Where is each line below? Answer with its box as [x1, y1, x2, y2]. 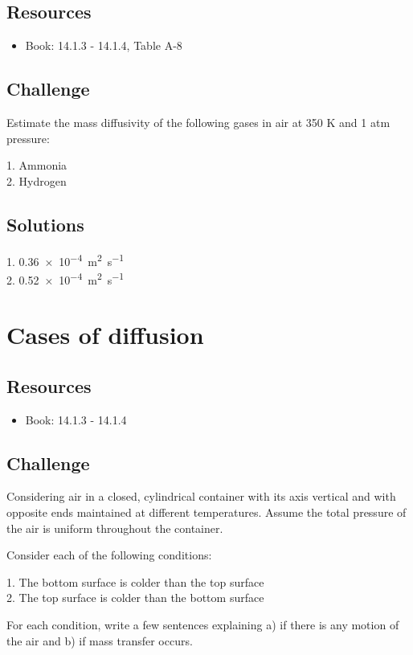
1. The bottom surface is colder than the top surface [6, 573, 264, 590]
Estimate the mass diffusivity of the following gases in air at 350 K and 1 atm [6, 114, 391, 130]
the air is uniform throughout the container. [6, 519, 223, 536]
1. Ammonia [6, 157, 67, 174]
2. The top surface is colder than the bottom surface [6, 589, 264, 606]
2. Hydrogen [6, 172, 67, 189]
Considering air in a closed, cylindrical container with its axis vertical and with [6, 488, 396, 505]
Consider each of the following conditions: [6, 547, 212, 563]
